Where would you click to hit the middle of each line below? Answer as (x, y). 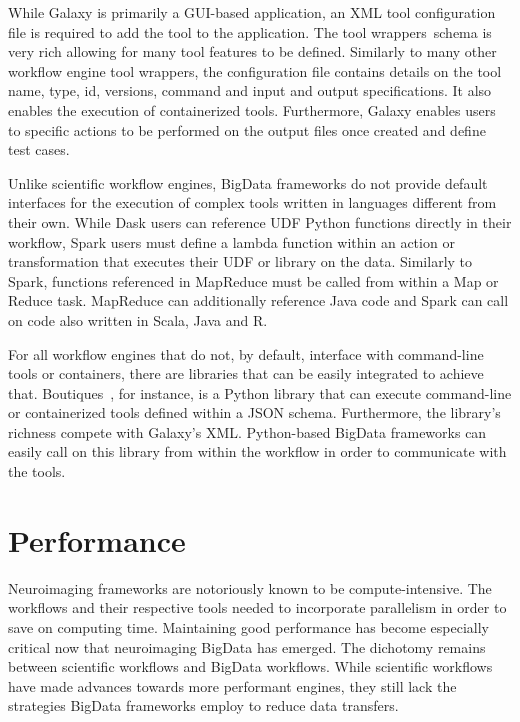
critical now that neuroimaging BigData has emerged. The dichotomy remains (247, 646)
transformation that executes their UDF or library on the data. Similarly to (240, 261)
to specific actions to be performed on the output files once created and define (247, 129)
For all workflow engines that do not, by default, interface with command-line (246, 353)
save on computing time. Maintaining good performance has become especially (248, 626)
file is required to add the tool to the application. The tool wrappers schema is (250, 31)
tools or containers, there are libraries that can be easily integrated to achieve (246, 373)
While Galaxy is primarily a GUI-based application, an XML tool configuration (252, 12)
